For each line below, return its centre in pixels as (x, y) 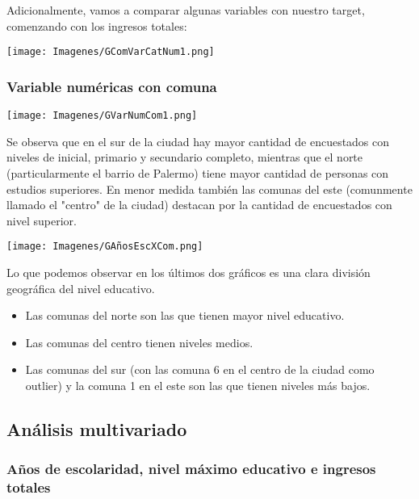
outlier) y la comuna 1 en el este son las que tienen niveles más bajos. (198, 385)
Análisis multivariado (97, 428)
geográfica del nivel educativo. (81, 288)
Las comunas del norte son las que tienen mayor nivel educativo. (185, 315)
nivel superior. (42, 220)
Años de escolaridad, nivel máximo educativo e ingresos (191, 469)
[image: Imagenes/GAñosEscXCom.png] (105, 247)
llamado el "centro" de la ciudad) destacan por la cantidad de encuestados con (199, 205)
